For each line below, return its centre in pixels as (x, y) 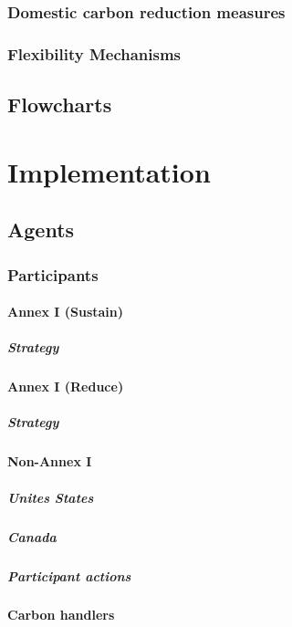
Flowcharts (60, 104)
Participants (53, 274)
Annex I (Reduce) (66, 387)
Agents (41, 230)
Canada (32, 536)
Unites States (51, 497)
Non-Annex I (50, 461)
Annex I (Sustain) (66, 312)
